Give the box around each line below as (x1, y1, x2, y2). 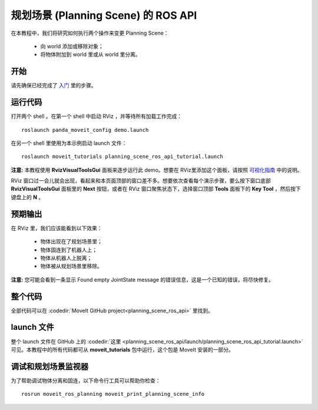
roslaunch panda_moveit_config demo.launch (21, 127, 149, 133)
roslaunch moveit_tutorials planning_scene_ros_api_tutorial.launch (21, 153, 223, 160)
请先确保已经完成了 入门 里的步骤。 (11, 82, 97, 89)
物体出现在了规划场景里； (40, 238, 102, 245)
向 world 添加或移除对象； (40, 42, 104, 49)
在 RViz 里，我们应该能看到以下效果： (11, 224, 102, 232)
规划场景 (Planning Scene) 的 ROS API (11, 9, 197, 22)
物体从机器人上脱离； (40, 254, 92, 262)
